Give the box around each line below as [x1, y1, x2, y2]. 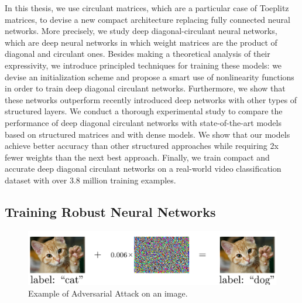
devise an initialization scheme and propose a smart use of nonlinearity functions [5, 70, 294, 83]
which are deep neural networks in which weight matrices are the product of [5, 36, 277, 48]
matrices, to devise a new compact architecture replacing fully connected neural [5, 13, 290, 25]
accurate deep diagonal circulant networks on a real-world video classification [5, 162, 282, 175]
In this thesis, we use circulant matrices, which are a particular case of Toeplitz [5, 2, 289, 13]
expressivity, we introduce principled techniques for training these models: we [5, 59, 282, 71]
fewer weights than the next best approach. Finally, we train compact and [5, 151, 270, 163]
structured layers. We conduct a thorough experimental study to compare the [5, 105, 283, 117]
